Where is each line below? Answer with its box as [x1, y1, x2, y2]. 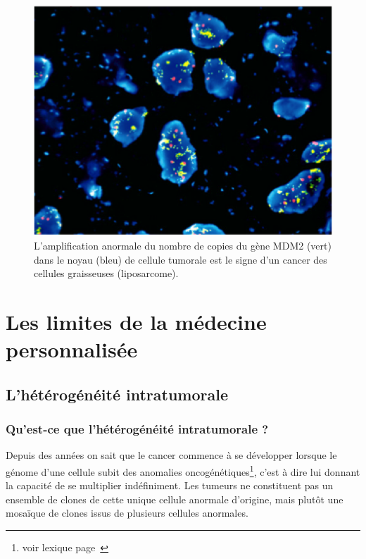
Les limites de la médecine [6, 307, 267, 336]
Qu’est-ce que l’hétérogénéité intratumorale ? [6, 420, 269, 438]
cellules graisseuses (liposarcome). [34, 266, 179, 281]
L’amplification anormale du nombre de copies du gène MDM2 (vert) [34, 238, 332, 253]
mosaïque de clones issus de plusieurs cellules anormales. [6, 505, 248, 520]
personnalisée [6, 335, 138, 364]
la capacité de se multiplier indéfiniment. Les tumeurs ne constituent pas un [6, 478, 334, 493]
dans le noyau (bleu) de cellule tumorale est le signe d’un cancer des [34, 252, 327, 266]
